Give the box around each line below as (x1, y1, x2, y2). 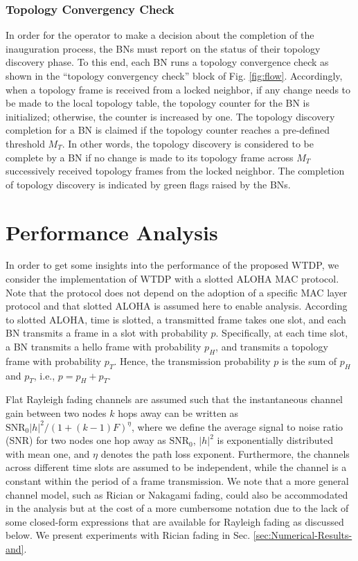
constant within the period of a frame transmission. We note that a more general (6, 473, 349, 488)
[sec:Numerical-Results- (253, 528, 352, 542)
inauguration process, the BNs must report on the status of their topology (6, 41, 321, 55)
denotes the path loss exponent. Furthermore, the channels (100, 446, 350, 461)
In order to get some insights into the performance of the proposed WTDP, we (6, 258, 339, 272)
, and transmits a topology (215, 339, 328, 354)
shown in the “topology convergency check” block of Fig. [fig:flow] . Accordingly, (6, 69, 343, 82)
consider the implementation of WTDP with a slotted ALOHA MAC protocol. (6, 271, 339, 286)
